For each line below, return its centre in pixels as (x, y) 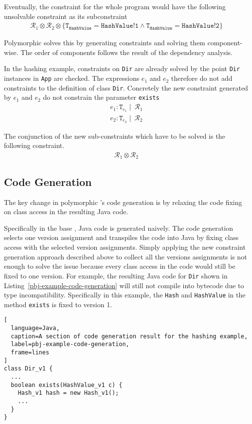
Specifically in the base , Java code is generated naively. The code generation (118, 228)
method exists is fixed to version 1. (58, 304)
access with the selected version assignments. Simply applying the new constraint (125, 247)
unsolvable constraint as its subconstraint (66, 16)
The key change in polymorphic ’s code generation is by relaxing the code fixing (123, 202)
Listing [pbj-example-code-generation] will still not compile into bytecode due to (124, 285)
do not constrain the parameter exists (101, 97)
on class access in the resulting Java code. (66, 212)
